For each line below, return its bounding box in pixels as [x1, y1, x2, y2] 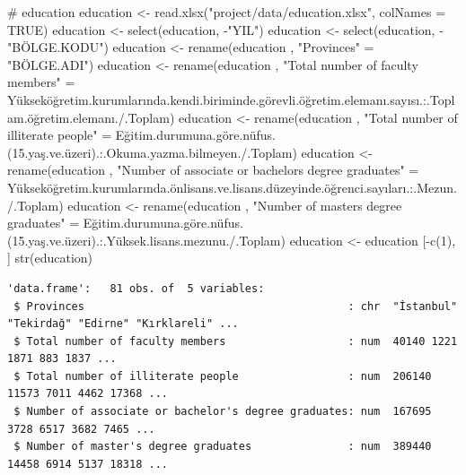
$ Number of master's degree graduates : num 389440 [13, 440, 432, 453]
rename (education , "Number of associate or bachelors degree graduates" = [7, 160, 419, 179]
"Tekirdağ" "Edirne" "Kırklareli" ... [7, 317, 239, 331]
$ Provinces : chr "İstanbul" [13, 299, 458, 313]
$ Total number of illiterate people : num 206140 [13, 369, 432, 383]
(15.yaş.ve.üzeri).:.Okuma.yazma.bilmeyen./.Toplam [7, 142, 293, 161]
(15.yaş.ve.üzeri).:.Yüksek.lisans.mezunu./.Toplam [7, 230, 281, 249]
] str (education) [7, 248, 93, 267]
